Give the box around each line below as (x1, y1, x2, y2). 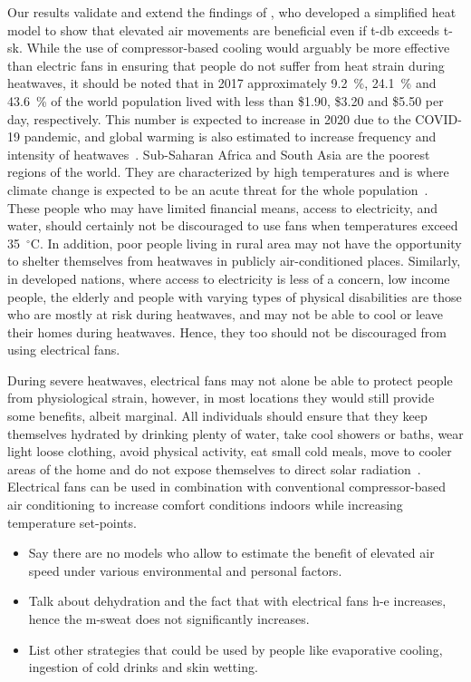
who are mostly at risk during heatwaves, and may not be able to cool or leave (7, 305, 444, 324)
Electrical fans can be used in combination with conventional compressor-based (7, 477, 447, 496)
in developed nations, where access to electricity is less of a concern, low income (7, 268, 450, 287)
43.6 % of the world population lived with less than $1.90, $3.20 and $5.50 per (7, 91, 444, 110)
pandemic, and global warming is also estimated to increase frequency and (24, 127, 437, 146)
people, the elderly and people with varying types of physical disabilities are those (7, 287, 462, 306)
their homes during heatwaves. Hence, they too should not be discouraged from (7, 322, 447, 341)
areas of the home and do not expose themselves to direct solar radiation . (7, 459, 421, 478)
